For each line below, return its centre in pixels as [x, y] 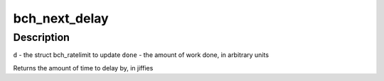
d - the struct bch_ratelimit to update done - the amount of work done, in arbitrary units [141, 55]
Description [42, 37]
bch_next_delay [61, 18]
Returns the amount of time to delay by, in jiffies [83, 68]
